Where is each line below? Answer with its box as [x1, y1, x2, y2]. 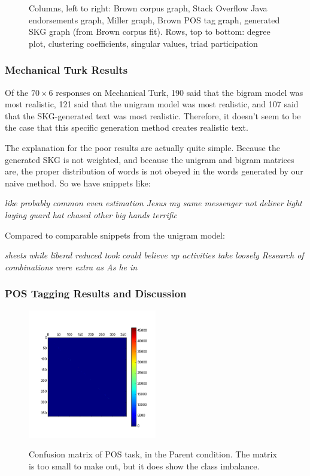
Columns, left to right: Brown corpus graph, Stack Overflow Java [29, 2, 268, 14]
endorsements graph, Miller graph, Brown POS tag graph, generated [29, 13, 280, 26]
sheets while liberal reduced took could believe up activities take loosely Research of [5, 249, 304, 261]
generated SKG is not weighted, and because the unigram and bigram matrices [5, 153, 294, 165]
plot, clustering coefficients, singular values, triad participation [29, 37, 258, 49]
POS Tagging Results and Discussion [5, 286, 187, 301]
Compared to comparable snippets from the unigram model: [5, 228, 225, 241]
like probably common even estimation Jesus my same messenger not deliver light [5, 197, 302, 209]
